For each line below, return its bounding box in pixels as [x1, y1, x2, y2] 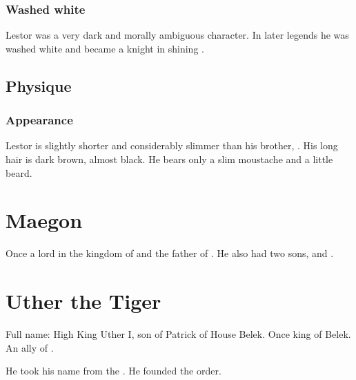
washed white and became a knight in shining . [6, 41, 204, 55]
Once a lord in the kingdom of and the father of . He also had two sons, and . [6, 246, 334, 260]
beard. [6, 165, 32, 180]
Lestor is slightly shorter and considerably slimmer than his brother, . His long [6, 138, 338, 153]
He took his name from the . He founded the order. [6, 363, 221, 378]
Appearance [6, 111, 73, 129]
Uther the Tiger [6, 287, 161, 315]
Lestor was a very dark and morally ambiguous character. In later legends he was [6, 28, 349, 42]
